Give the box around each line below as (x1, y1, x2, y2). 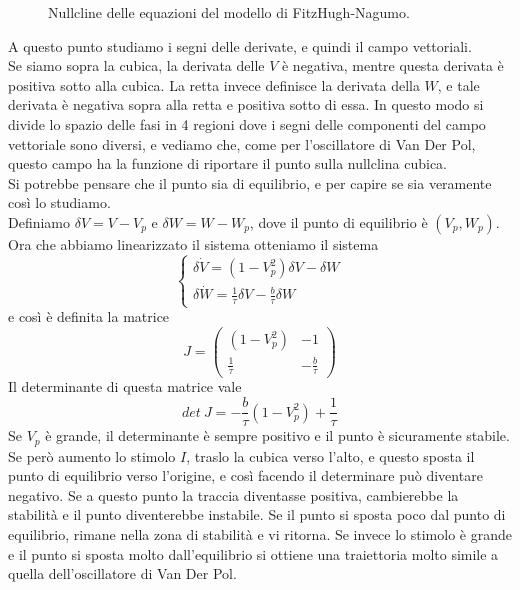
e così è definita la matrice (8, 306, 170, 327)
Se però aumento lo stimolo (8, 445, 176, 466)
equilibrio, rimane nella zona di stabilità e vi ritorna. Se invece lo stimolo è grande (8, 523, 512, 544)
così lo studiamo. (8, 192, 111, 213)
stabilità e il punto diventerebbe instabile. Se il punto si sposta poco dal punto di (8, 504, 506, 525)
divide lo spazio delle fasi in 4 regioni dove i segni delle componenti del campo (8, 113, 486, 134)
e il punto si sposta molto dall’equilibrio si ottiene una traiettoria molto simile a (8, 543, 499, 564)
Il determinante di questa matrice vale (8, 376, 242, 397)
